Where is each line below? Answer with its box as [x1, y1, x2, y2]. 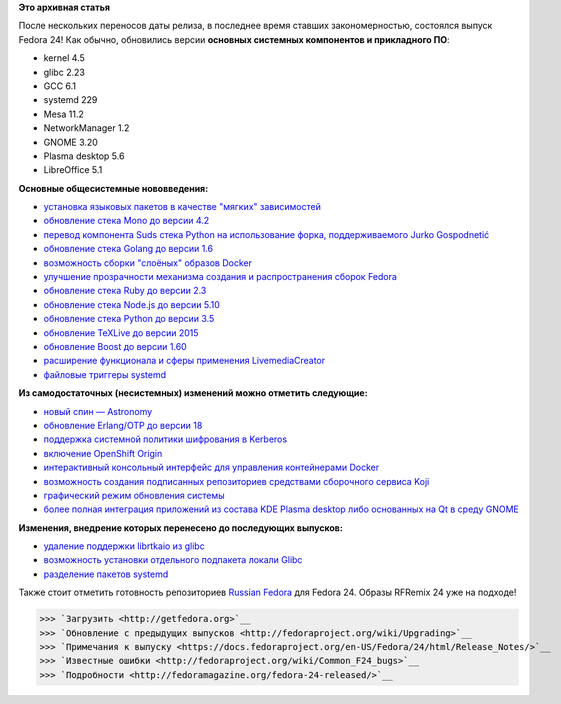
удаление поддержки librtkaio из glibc [43, 540, 205, 552]
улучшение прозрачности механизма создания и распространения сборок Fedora [43, 271, 397, 283]
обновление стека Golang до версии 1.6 [43, 243, 214, 255]
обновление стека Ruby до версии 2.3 [43, 285, 207, 297]
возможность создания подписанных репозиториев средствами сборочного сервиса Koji [43, 475, 430, 487]
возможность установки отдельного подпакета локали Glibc [43, 554, 303, 566]
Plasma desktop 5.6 [43, 150, 125, 162]
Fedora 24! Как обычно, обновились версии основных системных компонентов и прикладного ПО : [18, 33, 450, 45]
